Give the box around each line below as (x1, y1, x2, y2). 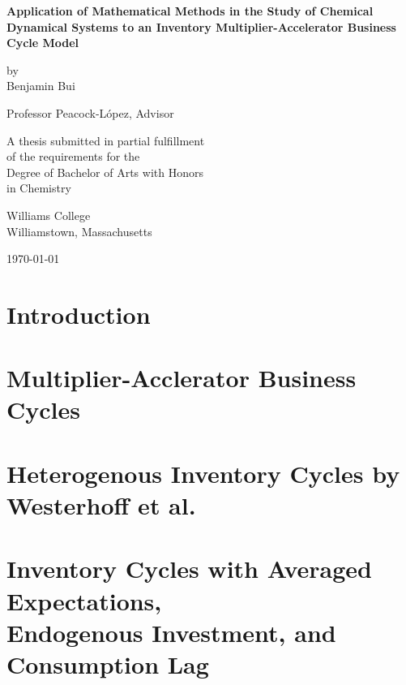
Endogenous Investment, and (6, 615, 336, 648)
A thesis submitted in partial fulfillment (6, 131, 205, 149)
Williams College (6, 206, 91, 223)
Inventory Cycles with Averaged (6, 552, 372, 585)
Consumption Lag (6, 647, 209, 680)
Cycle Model (6, 34, 79, 51)
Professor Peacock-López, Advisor (6, 104, 174, 121)
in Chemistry (6, 179, 71, 196)
